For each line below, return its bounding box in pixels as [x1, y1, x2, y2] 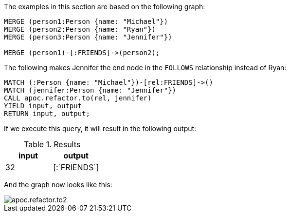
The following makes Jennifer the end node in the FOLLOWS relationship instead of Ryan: [4, 63, 287, 72]
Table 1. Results [24, 139, 81, 149]
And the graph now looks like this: [4, 180, 112, 189]
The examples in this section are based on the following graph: [4, 2, 205, 11]
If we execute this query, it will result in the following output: [4, 124, 197, 133]
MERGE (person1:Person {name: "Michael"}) [4, 18, 168, 25]
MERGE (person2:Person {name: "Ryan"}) [4, 25, 156, 33]
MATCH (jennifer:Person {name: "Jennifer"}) [4, 86, 177, 94]
